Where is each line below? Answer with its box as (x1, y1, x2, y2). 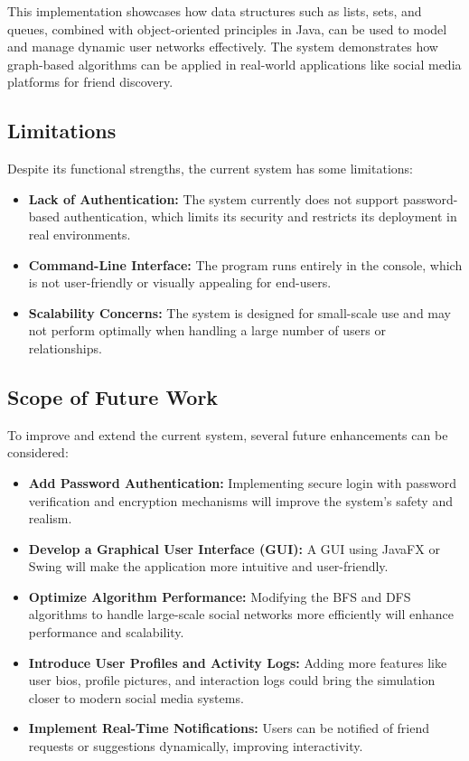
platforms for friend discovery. (7, 72, 174, 91)
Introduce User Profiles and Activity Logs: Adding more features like (28, 653, 447, 672)
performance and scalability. (28, 623, 184, 642)
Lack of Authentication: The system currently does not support (28, 189, 399, 208)
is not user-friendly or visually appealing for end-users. (28, 273, 332, 292)
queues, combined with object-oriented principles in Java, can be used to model (7, 19, 447, 38)
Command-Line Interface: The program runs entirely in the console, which (28, 255, 463, 274)
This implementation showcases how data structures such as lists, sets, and (7, 2, 422, 20)
